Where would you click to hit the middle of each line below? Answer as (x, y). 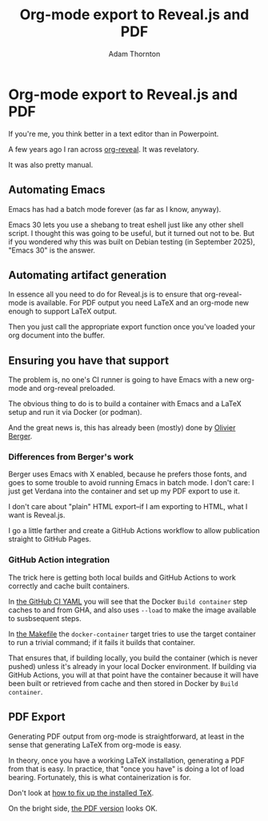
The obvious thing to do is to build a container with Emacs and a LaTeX (125, 404)
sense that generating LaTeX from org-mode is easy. (95, 744)
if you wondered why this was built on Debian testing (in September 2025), (132, 241)
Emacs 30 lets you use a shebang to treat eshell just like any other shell (126, 225)
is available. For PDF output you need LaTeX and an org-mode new (139, 303)
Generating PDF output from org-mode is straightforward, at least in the (126, 736)
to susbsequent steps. (45, 618)
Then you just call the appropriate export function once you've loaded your (132, 327)
